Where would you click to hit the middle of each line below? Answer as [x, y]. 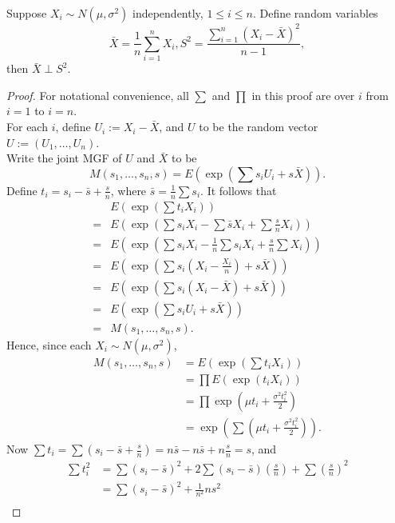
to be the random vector [259, 127]
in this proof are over [303, 95]
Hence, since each [49, 344]
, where [128, 190]
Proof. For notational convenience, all [98, 95]
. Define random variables [315, 13]
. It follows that [239, 190]
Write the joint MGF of [64, 158]
